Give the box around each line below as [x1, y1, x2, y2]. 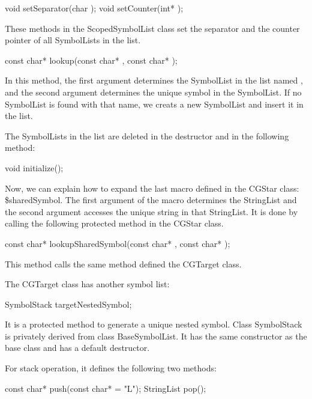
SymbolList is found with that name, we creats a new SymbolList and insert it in [5, 97, 304, 110]
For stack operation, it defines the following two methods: [5, 362, 217, 374]
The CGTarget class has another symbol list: [5, 278, 170, 290]
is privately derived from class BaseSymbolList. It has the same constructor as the [5, 329, 307, 342]
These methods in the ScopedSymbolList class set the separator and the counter [5, 22, 300, 34]
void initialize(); [5, 161, 64, 174]
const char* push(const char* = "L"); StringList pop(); [5, 382, 206, 394]
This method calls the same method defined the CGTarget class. [5, 257, 242, 270]
